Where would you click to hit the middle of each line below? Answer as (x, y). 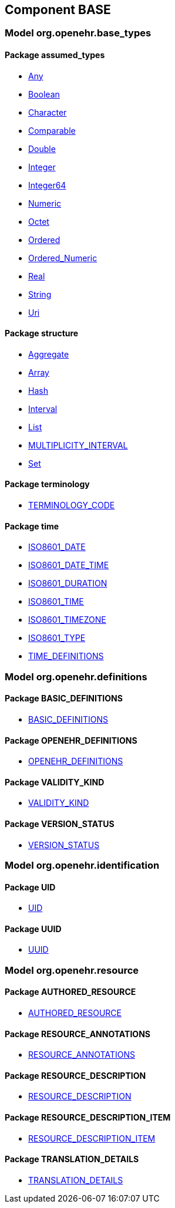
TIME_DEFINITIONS (66, 656)
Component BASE (58, 10)
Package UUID (33, 929)
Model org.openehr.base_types (78, 33)
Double (42, 149)
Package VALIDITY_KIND (55, 782)
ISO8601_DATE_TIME (69, 565)
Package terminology (47, 484)
